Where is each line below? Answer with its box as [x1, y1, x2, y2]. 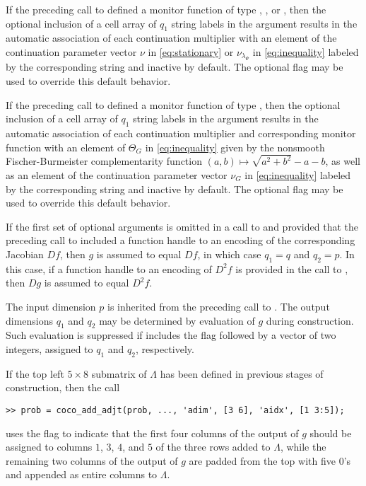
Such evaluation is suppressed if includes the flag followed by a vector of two [6, 328, 336, 342]
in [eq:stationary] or [148, 44, 234, 59]
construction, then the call [6, 380, 120, 395]
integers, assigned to [6, 341, 93, 356]
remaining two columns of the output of [6, 453, 178, 468]
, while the [280, 439, 326, 454]
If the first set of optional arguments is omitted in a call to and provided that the [6, 219, 358, 233]
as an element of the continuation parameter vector [6, 168, 228, 183]
